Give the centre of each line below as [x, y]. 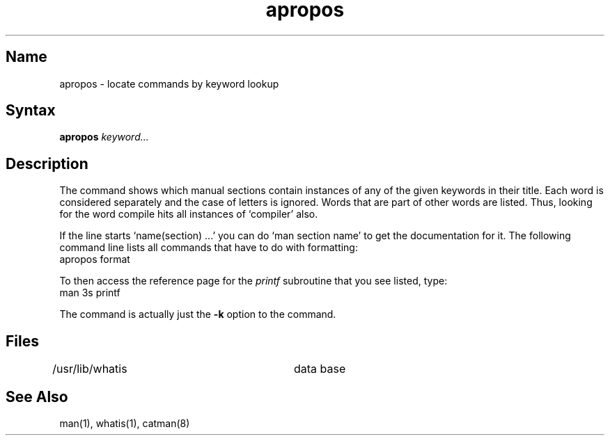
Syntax [31, 111]
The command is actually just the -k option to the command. [198, 314]
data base [320, 369]
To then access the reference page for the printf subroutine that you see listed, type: [253, 281]
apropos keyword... [104, 137]
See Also [37, 396]
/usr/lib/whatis [90, 369]
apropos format [95, 259]
